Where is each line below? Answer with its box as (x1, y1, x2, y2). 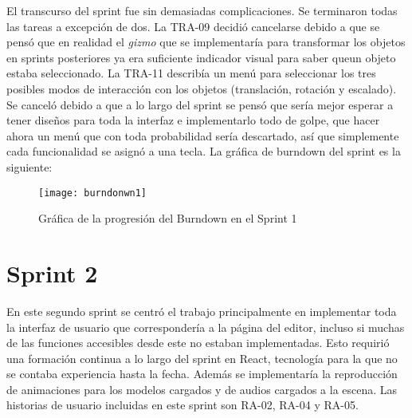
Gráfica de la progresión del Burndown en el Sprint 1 (38, 210, 297, 227)
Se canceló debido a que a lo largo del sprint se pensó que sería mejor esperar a (6, 96, 394, 112)
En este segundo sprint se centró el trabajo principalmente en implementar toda (6, 302, 397, 319)
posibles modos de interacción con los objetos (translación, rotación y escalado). (6, 80, 397, 97)
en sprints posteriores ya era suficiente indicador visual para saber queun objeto (6, 49, 396, 65)
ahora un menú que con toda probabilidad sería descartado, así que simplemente (6, 127, 399, 144)
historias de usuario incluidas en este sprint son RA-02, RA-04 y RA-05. (6, 396, 359, 413)
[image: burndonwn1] (38, 187, 147, 199)
